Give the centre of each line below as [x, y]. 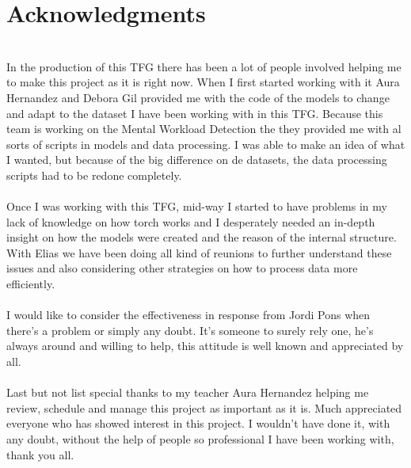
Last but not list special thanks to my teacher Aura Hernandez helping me [188, 392]
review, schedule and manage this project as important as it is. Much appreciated [204, 407]
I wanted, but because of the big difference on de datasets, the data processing [197, 160]
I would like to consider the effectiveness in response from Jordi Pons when [188, 315]
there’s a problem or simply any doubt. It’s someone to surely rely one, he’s [190, 330]
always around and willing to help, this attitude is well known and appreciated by [205, 346]
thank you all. [40, 454]
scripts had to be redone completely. [94, 175]
